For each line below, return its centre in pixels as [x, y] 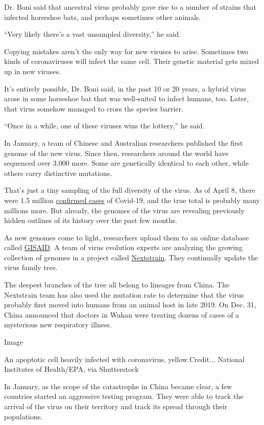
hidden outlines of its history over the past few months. [91, 220]
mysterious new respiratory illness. [58, 325]
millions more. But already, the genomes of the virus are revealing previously [124, 210]
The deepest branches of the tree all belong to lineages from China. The [117, 285]
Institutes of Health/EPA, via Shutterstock [71, 369]
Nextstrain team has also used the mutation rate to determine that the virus [124, 294]
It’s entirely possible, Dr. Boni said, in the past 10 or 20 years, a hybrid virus [125, 88]
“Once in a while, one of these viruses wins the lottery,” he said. [104, 126]
